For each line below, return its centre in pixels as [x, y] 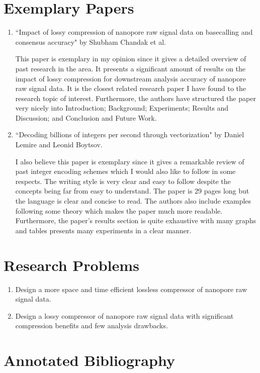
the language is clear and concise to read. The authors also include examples [133, 201]
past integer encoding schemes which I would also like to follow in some [125, 171]
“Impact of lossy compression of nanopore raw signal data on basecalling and [134, 32]
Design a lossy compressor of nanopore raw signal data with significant [124, 315]
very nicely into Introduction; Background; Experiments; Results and [122, 108]
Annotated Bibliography [89, 360]
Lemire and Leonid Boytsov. [59, 145]
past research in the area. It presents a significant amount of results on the [131, 68]
